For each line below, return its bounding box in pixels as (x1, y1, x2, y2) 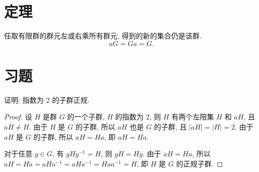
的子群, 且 (154, 121, 187, 132)
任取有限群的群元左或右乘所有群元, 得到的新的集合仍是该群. (4, 30, 202, 41)
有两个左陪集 (171, 111, 214, 122)
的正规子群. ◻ (176, 158, 223, 168)
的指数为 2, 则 (115, 111, 161, 122)
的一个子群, (67, 111, 105, 122)
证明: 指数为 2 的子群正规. (4, 94, 90, 105)
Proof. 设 (4, 111, 32, 122)
